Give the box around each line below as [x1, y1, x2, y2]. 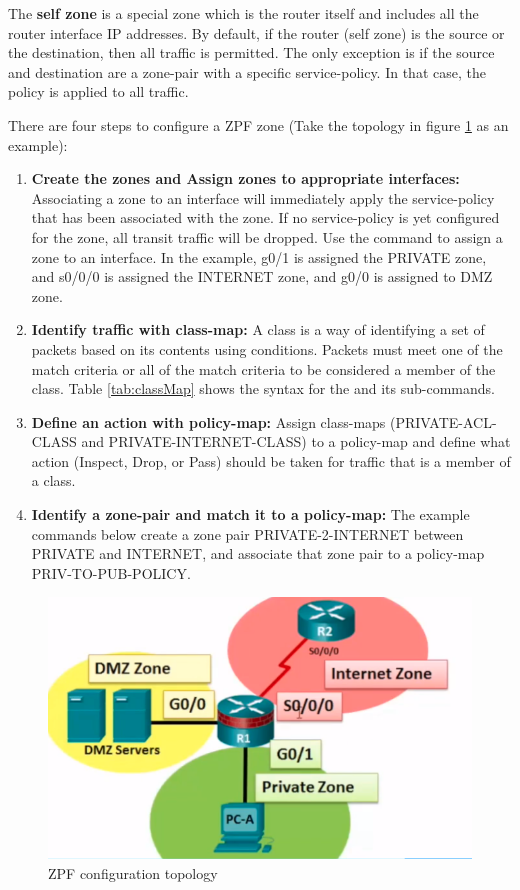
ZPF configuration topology [48, 862, 218, 883]
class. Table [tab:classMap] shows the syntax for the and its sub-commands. [31, 378, 495, 399]
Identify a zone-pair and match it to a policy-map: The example [31, 504, 470, 525]
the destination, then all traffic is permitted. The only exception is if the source [8, 42, 495, 63]
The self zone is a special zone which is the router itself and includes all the [8, 3, 479, 23]
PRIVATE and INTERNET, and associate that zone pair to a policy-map [31, 543, 485, 564]
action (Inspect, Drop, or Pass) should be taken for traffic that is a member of [31, 450, 511, 471]
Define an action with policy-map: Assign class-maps [31, 411, 386, 432]
